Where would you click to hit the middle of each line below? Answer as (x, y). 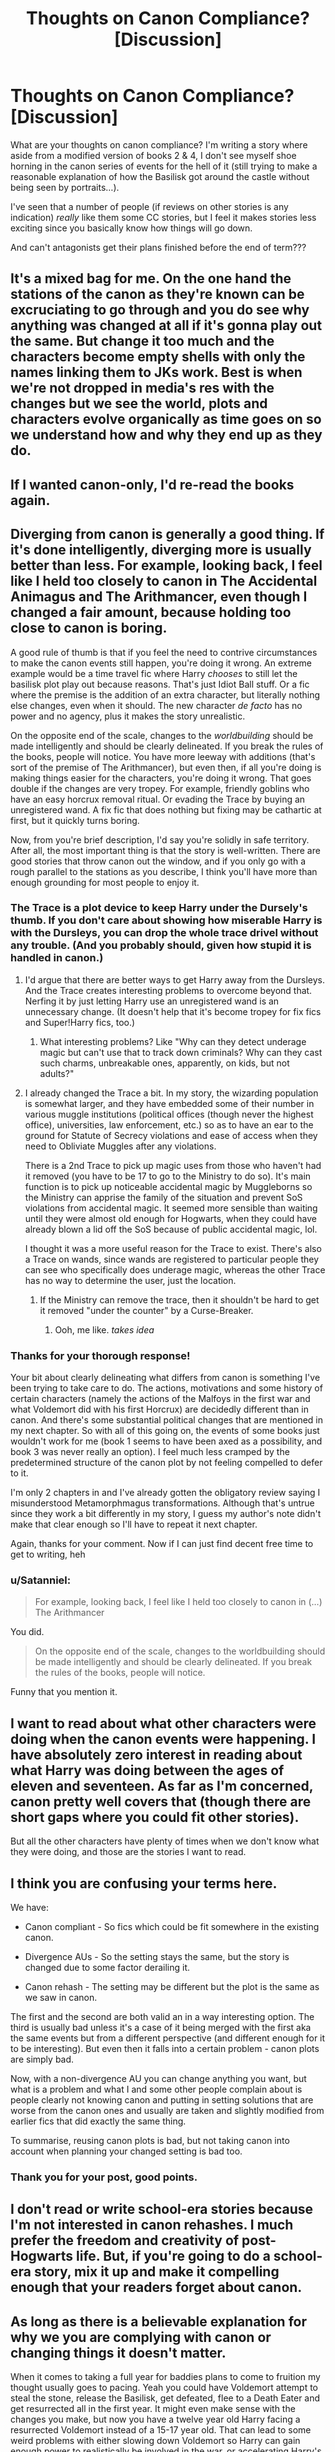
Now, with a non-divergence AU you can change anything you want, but (158, 2079)
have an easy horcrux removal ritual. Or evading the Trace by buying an (158, 799)
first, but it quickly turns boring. (75, 820)
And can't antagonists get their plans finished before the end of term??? (158, 247)
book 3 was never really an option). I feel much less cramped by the (150, 1452)
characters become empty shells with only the (158, 357)
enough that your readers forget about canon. (156, 2287)
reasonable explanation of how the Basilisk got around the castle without (160, 176)
